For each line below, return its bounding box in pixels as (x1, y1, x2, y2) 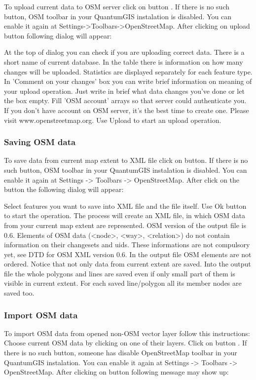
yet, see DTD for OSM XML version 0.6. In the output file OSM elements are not (4, 249, 252, 259)
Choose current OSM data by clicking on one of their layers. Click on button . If (4, 338, 247, 348)
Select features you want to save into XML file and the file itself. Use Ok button (4, 200, 247, 211)
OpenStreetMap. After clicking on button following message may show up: (4, 367, 229, 377)
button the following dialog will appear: (4, 184, 124, 194)
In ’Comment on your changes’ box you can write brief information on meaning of (4, 76, 252, 86)
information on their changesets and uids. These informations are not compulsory (4, 239, 250, 250)
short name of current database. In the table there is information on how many (4, 56, 243, 67)
